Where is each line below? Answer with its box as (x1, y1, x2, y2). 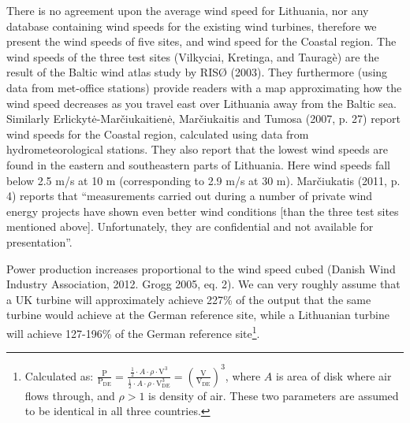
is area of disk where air (276, 367, 392, 384)
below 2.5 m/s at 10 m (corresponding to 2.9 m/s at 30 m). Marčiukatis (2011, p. (6, 172, 401, 188)
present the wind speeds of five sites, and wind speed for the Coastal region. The (6, 33, 397, 50)
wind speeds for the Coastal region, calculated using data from (6, 125, 309, 142)
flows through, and (24, 387, 115, 403)
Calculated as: (24, 367, 94, 384)
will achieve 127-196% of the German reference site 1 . (6, 322, 260, 341)
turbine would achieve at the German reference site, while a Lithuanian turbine (6, 306, 389, 323)
